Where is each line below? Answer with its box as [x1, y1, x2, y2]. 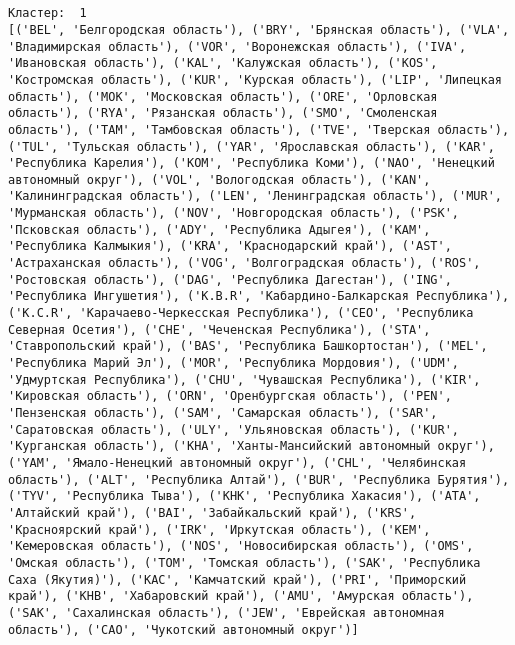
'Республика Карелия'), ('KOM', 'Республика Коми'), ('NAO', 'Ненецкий [8, 156, 495, 171]
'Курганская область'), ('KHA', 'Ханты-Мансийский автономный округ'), [8, 439, 495, 454]
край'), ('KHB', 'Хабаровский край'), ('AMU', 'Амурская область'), [8, 589, 474, 604]
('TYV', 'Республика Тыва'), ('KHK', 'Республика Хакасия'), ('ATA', [8, 489, 481, 504]
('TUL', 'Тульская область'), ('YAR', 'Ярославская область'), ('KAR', [8, 139, 495, 154]
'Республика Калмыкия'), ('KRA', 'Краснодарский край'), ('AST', [8, 239, 452, 254]
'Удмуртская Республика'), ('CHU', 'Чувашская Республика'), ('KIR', [8, 372, 481, 387]
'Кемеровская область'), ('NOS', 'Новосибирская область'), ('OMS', [8, 539, 474, 554]
